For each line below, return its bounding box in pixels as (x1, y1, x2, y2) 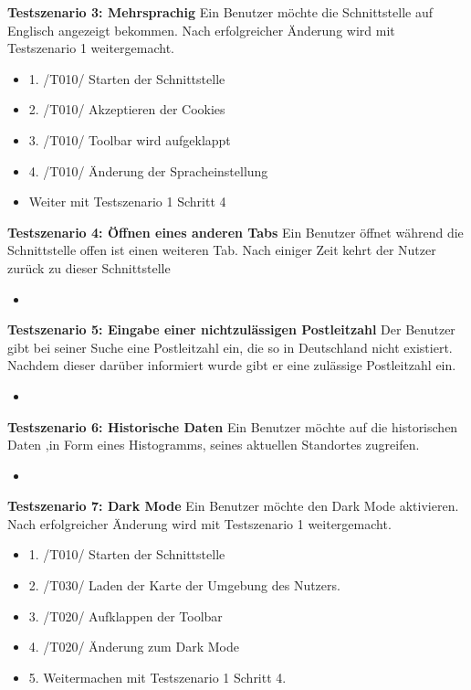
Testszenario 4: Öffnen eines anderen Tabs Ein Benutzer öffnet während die (7, 222, 464, 241)
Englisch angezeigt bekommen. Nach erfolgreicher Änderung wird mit (7, 20, 395, 39)
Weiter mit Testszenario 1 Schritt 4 (28, 192, 226, 211)
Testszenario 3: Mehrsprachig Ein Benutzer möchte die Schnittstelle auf (7, 3, 433, 21)
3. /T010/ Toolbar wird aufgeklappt (28, 130, 231, 149)
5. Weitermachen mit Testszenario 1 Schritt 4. (28, 667, 287, 686)
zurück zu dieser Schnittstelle (7, 258, 171, 277)
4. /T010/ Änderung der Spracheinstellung (28, 161, 268, 180)
